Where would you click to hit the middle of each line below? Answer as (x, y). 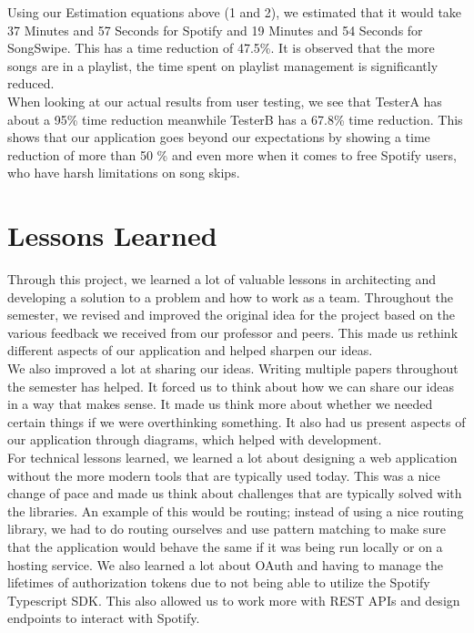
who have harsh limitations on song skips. (124, 173)
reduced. (31, 83)
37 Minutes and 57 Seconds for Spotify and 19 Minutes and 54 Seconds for (215, 30)
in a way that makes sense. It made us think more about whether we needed (220, 404)
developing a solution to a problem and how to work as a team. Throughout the (230, 296)
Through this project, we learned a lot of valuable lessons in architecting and (222, 279)
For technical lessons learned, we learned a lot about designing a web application (232, 457)
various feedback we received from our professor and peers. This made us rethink (233, 332)
